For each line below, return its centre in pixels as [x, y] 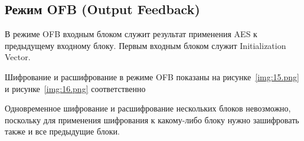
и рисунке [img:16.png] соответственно [75, 88]
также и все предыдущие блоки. [62, 131]
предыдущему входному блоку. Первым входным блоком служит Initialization [146, 45]
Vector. [18, 57]
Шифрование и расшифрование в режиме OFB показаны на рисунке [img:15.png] [152, 76]
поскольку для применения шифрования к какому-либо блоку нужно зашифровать [152, 119]
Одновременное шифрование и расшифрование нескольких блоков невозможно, [148, 108]
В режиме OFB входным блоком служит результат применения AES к [131, 34]
